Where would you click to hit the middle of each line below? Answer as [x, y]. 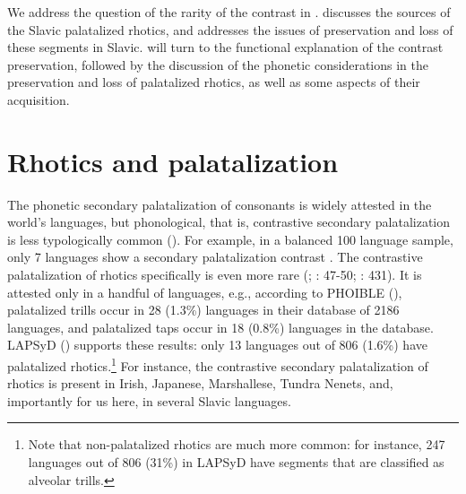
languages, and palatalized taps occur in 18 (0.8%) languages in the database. [220, 327]
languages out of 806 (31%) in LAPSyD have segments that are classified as [236, 462]
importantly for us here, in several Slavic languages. [149, 400]
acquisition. [39, 99]
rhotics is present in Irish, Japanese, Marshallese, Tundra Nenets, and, [200, 383]
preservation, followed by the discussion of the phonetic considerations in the [218, 64]
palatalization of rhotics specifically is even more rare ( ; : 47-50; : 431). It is [215, 275]
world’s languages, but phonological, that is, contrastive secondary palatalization [229, 222]
